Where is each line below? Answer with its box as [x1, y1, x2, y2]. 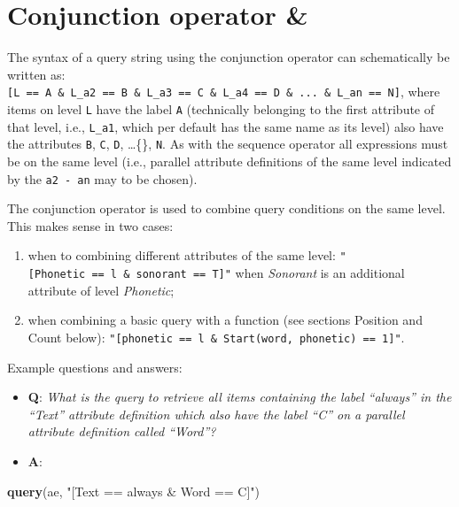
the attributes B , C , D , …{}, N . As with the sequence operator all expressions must [7, 134, 448, 153]
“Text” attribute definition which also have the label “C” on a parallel [27, 404, 405, 423]
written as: [7, 65, 66, 83]
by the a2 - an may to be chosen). [7, 169, 198, 188]
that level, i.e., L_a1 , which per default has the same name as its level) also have [7, 117, 444, 135]
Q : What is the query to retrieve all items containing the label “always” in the [27, 388, 452, 406]
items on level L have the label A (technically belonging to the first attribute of [7, 99, 435, 118]
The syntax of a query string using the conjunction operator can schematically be [7, 48, 450, 66]
